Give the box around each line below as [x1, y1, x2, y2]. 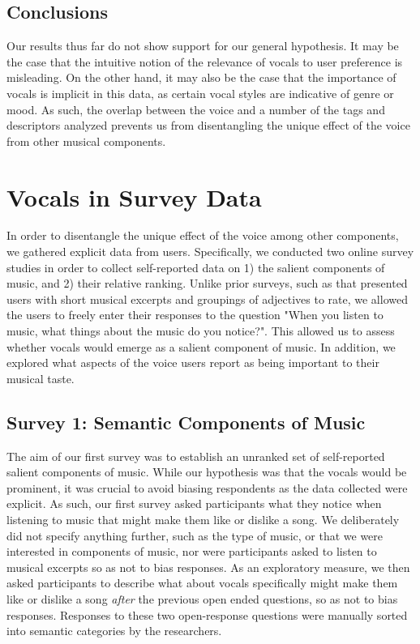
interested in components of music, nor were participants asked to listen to [6, 543, 377, 560]
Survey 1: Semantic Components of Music [6, 409, 366, 434]
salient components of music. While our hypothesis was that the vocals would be [6, 463, 407, 480]
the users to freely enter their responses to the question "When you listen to [6, 306, 384, 323]
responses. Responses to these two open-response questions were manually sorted [6, 606, 408, 623]
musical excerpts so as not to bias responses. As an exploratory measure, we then [6, 558, 410, 575]
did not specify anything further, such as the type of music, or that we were [6, 527, 384, 544]
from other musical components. [6, 132, 166, 149]
